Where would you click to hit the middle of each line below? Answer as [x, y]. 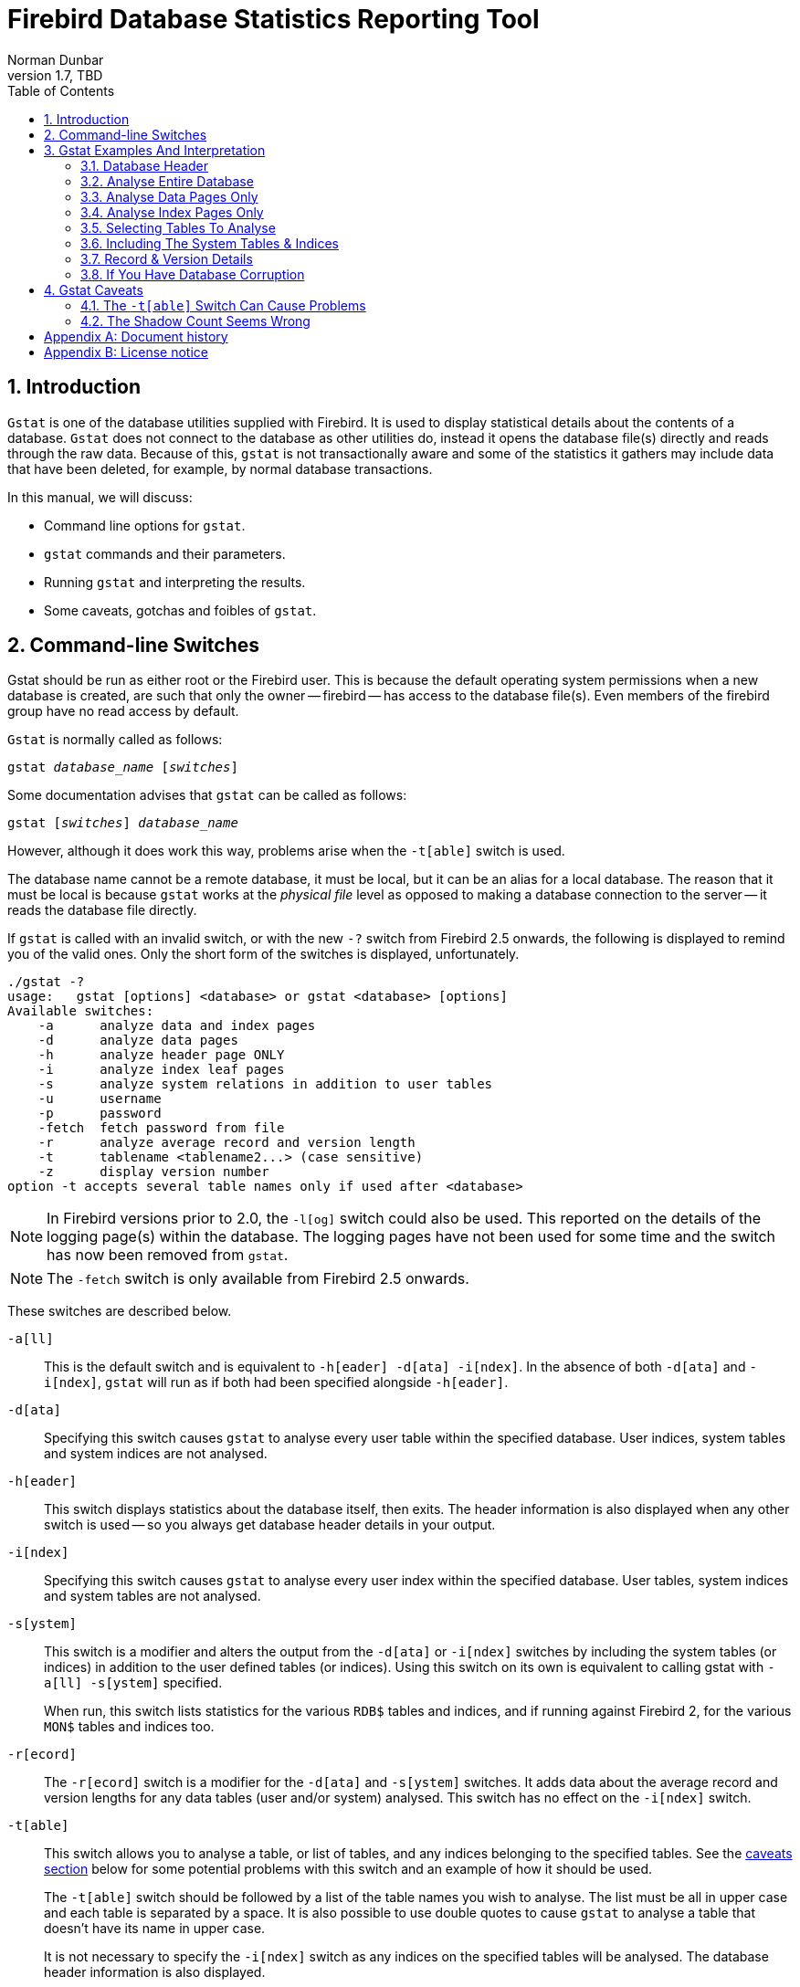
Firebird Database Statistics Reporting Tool [274, 19]
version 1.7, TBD [55, 75]
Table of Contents [61, 90]
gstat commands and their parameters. [165, 553]
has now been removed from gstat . [168, 1255]
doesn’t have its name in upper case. [155, 1929]
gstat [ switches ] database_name [123, 823]
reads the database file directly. [102, 910]
